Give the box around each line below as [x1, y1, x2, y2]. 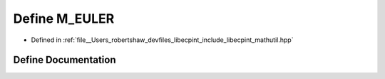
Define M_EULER [13, 11, 115, 26]
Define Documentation [13, 54, 116, 66]
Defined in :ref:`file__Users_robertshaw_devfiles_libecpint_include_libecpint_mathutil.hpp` [31, 36, 294, 44]
